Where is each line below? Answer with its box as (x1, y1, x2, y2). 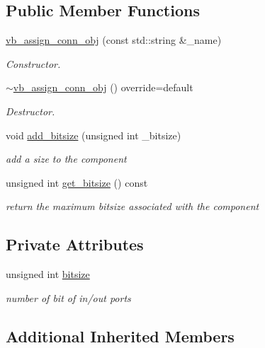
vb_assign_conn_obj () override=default (13, 80, 193, 95)
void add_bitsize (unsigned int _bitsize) (6, 127, 181, 142)
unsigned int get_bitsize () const (6, 175, 148, 190)
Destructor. (6, 103, 55, 118)
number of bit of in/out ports (6, 290, 131, 305)
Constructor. (6, 56, 61, 71)
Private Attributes (6, 233, 144, 255)
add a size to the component (6, 151, 127, 166)
